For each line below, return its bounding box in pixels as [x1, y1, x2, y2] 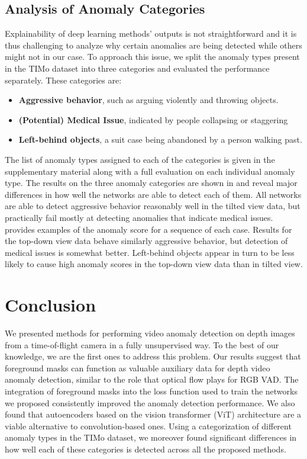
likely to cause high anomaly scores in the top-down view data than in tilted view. [5, 258, 303, 270]
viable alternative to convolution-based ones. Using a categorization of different [5, 419, 292, 432]
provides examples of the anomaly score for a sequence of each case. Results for [5, 223, 292, 235]
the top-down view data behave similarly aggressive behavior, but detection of [5, 235, 288, 247]
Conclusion [5, 293, 96, 317]
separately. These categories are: [5, 73, 122, 86]
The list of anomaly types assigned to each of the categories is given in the [5, 153, 275, 165]
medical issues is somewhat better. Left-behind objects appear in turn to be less [5, 246, 295, 258]
